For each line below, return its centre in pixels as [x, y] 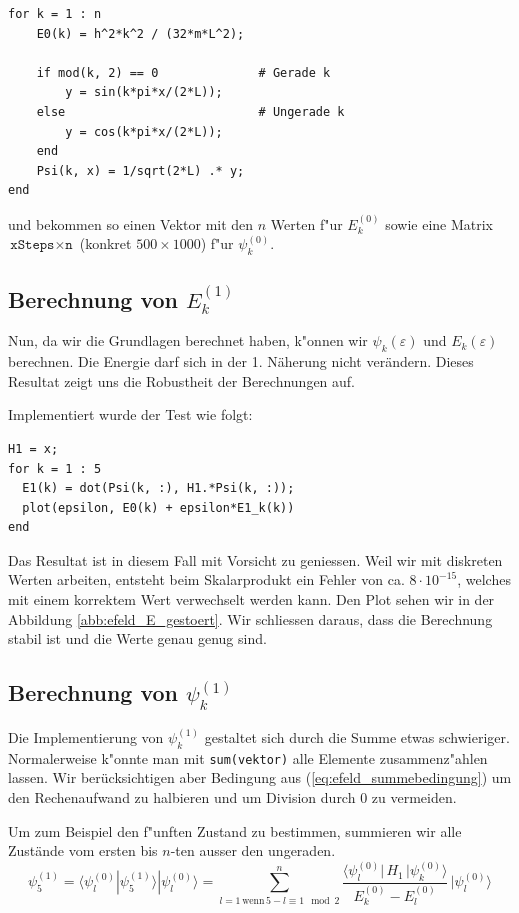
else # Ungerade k [190, 111]
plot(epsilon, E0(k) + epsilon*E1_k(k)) [158, 507]
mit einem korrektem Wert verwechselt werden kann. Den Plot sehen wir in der [251, 599]
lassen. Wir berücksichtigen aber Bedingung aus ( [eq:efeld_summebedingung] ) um [260, 777]
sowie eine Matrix [439, 223]
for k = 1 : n [55, 14]
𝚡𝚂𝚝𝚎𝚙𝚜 [32, 245]
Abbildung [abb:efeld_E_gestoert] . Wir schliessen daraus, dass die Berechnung [250, 618]
